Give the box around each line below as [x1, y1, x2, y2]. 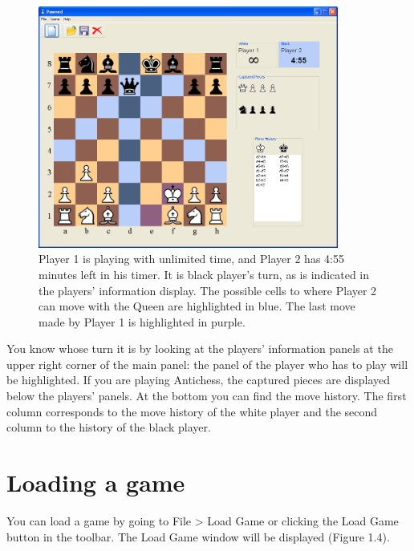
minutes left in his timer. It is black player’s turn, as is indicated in [39, 265, 370, 282]
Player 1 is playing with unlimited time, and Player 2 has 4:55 [39, 250, 344, 267]
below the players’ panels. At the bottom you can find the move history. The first [6, 387, 407, 404]
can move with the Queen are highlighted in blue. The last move [39, 298, 355, 314]
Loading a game [6, 466, 185, 499]
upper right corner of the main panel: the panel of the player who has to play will [6, 355, 408, 372]
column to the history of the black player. [6, 419, 211, 436]
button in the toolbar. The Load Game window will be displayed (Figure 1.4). [6, 528, 390, 545]
